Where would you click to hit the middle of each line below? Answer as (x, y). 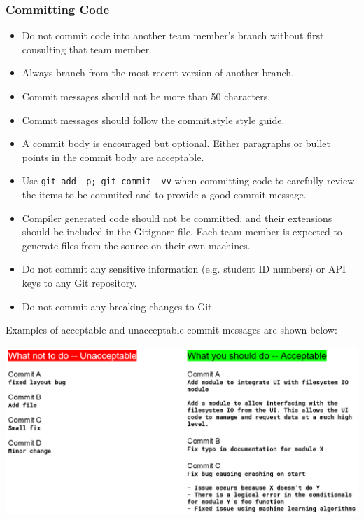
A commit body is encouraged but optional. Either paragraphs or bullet (176, 143)
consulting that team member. (87, 49)
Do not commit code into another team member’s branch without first (173, 35)
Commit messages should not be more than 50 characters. (146, 96)
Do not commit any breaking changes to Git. (118, 306)
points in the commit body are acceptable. (113, 157)
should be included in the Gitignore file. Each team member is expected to (182, 232)
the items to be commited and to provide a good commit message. (164, 194)
